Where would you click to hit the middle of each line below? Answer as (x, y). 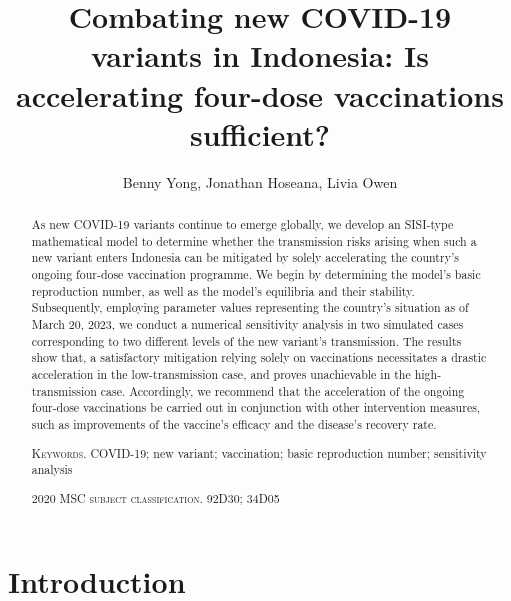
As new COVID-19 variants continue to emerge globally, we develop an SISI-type (242, 224)
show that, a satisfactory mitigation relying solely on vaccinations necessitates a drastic (259, 357)
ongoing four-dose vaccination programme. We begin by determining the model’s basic (256, 274)
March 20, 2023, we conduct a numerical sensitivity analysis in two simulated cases (247, 324)
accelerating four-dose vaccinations (260, 94)
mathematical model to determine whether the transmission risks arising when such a (254, 240)
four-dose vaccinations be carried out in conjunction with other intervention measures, (256, 407)
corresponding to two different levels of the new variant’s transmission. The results (246, 340)
